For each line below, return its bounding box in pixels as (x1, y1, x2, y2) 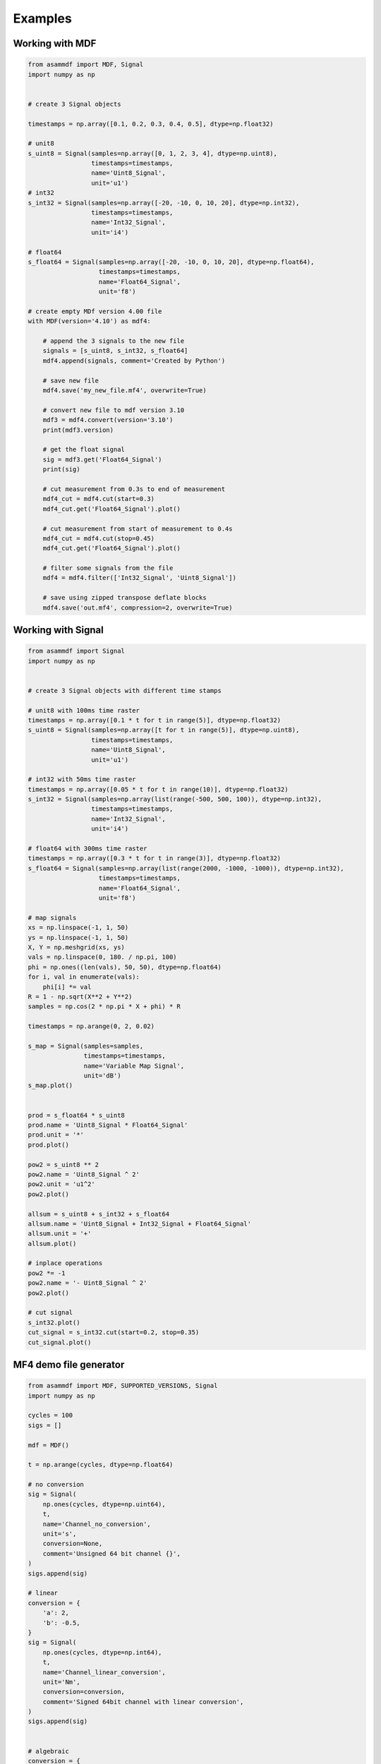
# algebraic (28, 1747, 70, 1755)
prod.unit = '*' (28, 1131, 85, 1139)
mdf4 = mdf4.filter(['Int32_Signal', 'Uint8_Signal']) (42, 574, 236, 582)
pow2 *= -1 (28, 1269, 66, 1277)
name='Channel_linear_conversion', (42, 1668, 166, 1676)
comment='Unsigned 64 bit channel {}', (42, 1549, 181, 1557)
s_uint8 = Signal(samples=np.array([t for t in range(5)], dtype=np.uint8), (28, 726, 300, 734)
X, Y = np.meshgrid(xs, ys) (28, 943, 125, 951)
